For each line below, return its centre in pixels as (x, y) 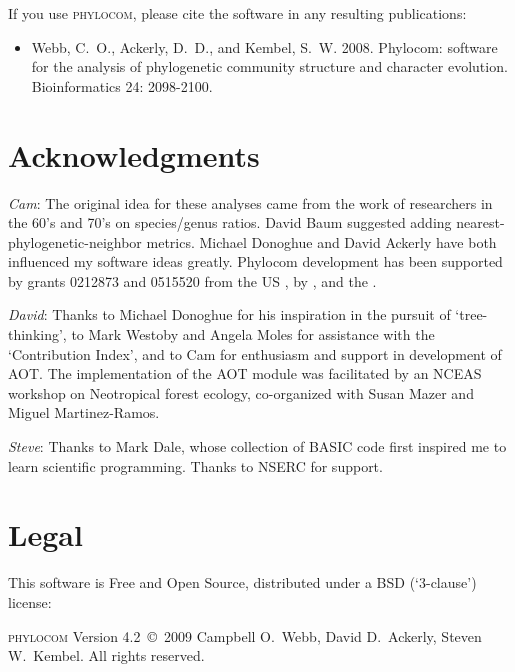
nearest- (480, 222)
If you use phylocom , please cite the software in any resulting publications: (237, 13)
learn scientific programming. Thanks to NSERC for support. (195, 465)
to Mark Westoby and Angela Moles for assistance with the (253, 334)
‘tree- (471, 314)
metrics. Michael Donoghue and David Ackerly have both (321, 241)
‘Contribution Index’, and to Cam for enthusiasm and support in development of (255, 353)
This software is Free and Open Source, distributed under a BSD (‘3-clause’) (242, 582)
